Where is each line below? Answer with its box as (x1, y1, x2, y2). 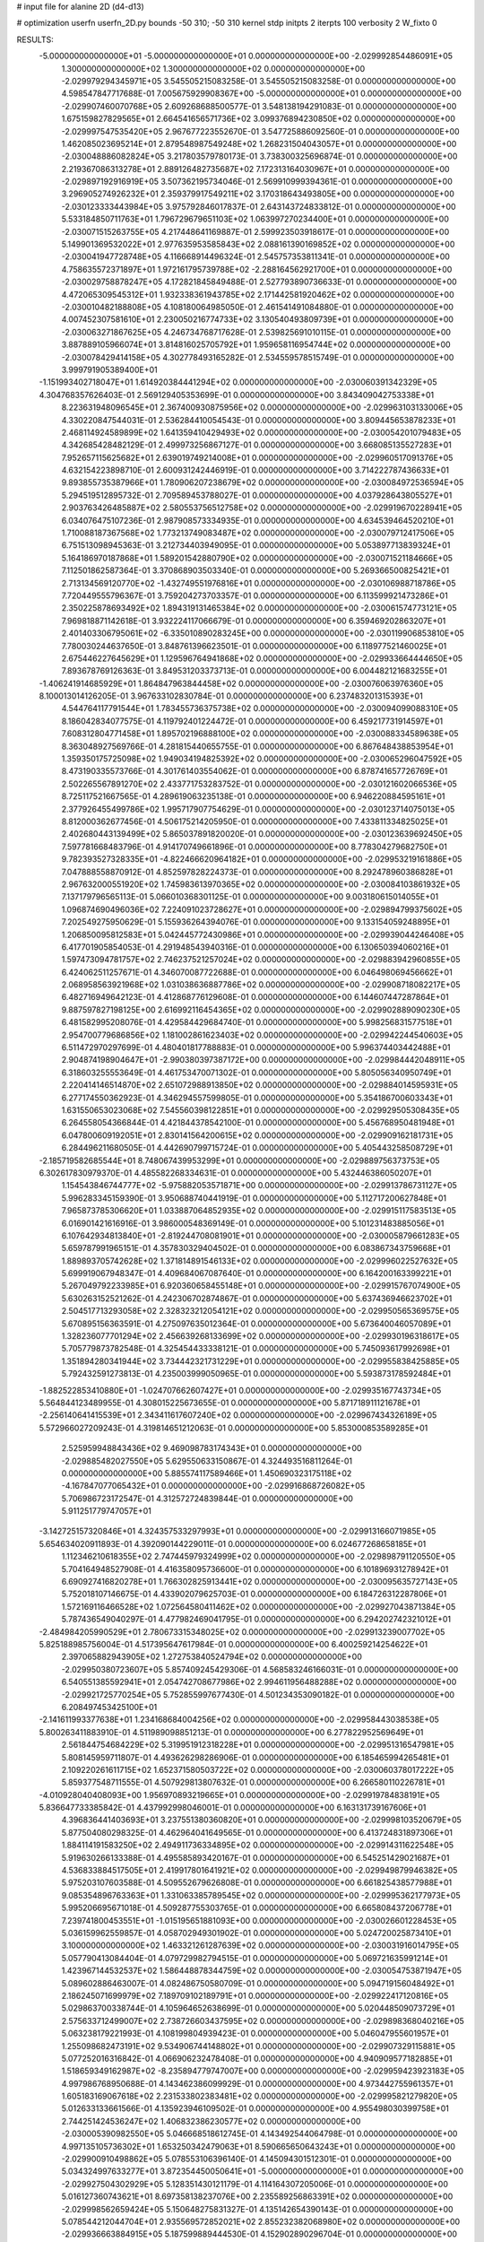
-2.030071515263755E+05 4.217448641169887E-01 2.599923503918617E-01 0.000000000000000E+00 (61, 226, 450, 237)
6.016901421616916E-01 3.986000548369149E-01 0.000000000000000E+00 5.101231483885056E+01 (61, 1218, 445, 1229)
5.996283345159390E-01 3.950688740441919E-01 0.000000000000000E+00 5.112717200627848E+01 (61, 1193, 447, 1204)
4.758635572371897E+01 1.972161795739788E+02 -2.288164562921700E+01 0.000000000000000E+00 (61, 264, 453, 274)
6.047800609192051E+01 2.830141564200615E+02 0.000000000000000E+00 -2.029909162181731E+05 (61, 1130, 454, 1141)
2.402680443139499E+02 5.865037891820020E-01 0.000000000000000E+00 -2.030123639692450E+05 (61, 829, 463, 839)
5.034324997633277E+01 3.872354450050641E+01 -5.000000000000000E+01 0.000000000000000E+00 (61, 2166, 463, 2177)
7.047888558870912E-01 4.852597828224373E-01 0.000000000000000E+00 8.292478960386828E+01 (61, 866, 453, 877)
